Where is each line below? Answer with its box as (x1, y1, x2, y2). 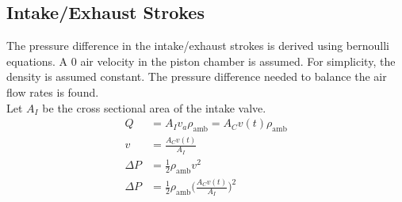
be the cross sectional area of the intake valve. (42, 99, 266, 116)
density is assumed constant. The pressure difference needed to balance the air (6, 68, 387, 85)
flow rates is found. (6, 83, 99, 100)
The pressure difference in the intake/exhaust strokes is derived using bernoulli (6, 37, 389, 54)
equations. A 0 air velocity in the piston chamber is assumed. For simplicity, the (6, 52, 396, 69)
